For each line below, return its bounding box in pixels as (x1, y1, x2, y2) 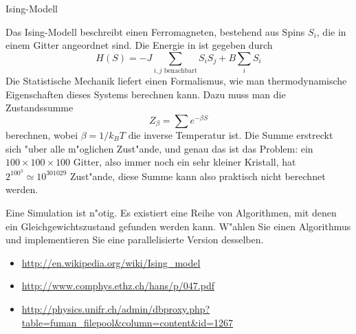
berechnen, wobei (5, 127, 78, 142)
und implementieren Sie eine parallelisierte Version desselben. (5, 232, 264, 247)
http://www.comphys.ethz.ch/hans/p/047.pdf (21, 278, 214, 293)
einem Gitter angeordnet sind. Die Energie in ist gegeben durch (5, 38, 273, 52)
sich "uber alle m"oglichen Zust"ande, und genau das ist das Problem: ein (5, 141, 313, 155)
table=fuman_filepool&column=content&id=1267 (21, 315, 234, 329)
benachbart (164, 67, 197, 75)
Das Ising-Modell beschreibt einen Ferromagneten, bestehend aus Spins (5, 24, 305, 38)
